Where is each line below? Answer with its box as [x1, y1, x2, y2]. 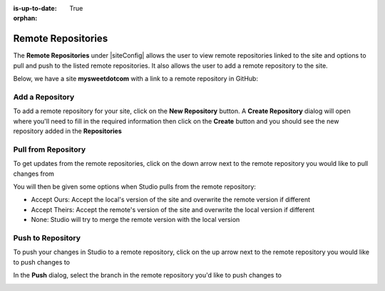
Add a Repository [13, 92, 75, 102]
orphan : [13, 14, 38, 23]
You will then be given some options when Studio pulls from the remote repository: [13, 182, 257, 191]
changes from [13, 169, 55, 178]
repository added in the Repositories [13, 127, 123, 135]
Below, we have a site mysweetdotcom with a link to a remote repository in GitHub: [13, 75, 258, 83]
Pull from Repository [13, 144, 86, 154]
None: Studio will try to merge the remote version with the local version [31, 216, 240, 224]
